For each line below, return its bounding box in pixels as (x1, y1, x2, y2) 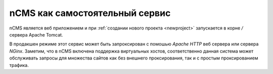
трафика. (9, 62, 29, 68)
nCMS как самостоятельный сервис (9, 7, 171, 18)
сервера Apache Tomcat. (9, 31, 63, 37)
